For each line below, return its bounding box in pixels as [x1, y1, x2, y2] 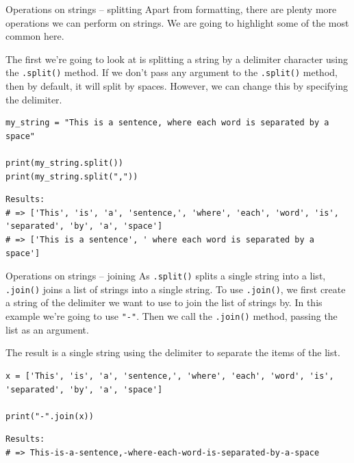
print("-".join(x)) [5, 411, 94, 421]
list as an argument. [5, 322, 89, 336]
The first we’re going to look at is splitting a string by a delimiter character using [5, 51, 348, 66]
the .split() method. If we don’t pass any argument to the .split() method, [5, 65, 338, 79]
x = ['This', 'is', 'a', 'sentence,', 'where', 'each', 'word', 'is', [5, 371, 334, 381]
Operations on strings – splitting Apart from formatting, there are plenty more [5, 2, 337, 16]
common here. [5, 29, 64, 43]
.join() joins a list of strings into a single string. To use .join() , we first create [5, 281, 346, 296]
